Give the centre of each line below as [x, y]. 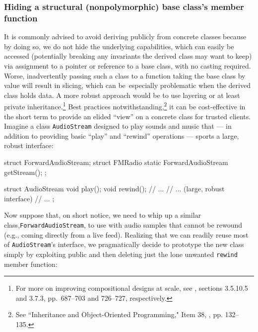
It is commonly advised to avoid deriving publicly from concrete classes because [125, 37]
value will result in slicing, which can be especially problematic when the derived [127, 85]
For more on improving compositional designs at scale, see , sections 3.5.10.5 [132, 288]
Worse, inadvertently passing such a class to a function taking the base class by [125, 75]
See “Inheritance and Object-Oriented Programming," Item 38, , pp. [119, 314]
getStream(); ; [25, 172]
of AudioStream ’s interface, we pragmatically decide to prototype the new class [124, 244]
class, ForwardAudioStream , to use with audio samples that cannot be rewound [123, 224]
